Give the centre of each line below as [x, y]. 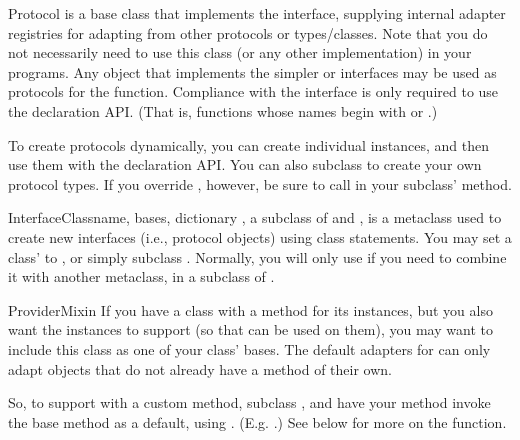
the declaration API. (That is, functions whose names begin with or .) [223, 110]
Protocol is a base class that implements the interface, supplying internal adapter [257, 13]
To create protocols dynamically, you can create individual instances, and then [249, 144]
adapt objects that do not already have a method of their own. [200, 368]
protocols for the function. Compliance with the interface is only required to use [253, 91]
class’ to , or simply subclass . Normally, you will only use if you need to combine [257, 256]
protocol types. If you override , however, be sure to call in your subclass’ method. [260, 183]
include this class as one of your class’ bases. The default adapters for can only [249, 348]
